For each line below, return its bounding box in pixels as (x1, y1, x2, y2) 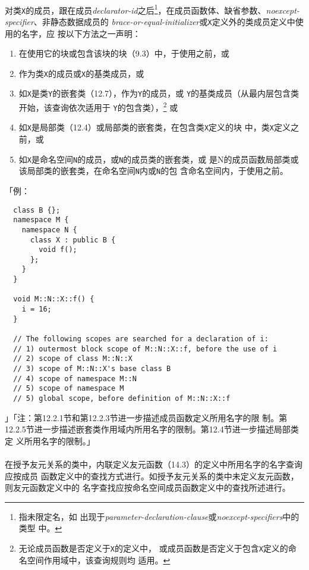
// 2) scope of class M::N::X (13, 354, 133, 363)
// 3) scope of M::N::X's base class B (13, 365, 171, 373)
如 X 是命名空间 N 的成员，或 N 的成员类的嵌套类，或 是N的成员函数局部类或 (18, 152, 299, 165)
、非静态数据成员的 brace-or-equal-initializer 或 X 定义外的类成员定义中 (33, 15, 295, 27)
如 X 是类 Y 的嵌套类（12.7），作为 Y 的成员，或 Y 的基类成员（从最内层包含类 (18, 87, 299, 99)
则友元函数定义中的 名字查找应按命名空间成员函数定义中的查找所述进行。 (5, 481, 291, 494)
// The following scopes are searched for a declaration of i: (13, 335, 269, 344)
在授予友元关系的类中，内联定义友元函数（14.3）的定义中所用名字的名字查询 (5, 458, 302, 471)
